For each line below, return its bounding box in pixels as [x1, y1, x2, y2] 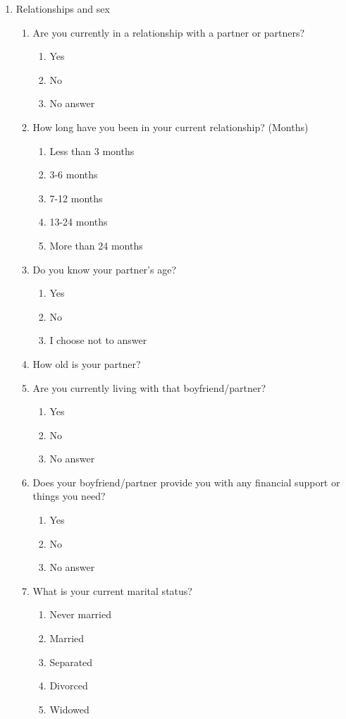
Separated [49, 654, 93, 669]
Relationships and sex [16, 1, 110, 16]
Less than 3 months [49, 143, 135, 158]
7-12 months [49, 190, 103, 205]
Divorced [49, 678, 88, 693]
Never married [49, 607, 112, 622]
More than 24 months [49, 238, 143, 252]
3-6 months [49, 167, 98, 182]
